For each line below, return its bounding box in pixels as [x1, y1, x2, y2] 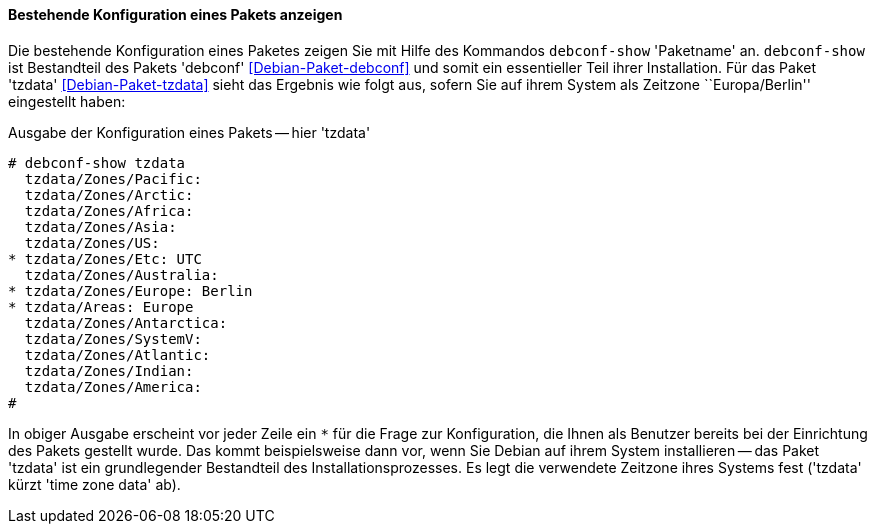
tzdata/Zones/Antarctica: [24, 314, 228, 331]
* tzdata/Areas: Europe [8, 298, 194, 315]
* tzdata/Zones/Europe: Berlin [8, 282, 253, 299]
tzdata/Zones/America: [24, 378, 202, 395]
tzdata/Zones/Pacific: [24, 170, 202, 187]
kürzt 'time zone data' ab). [8, 475, 181, 493]
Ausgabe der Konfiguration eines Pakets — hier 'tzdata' [8, 123, 371, 141]
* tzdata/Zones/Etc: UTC [8, 250, 202, 267]
